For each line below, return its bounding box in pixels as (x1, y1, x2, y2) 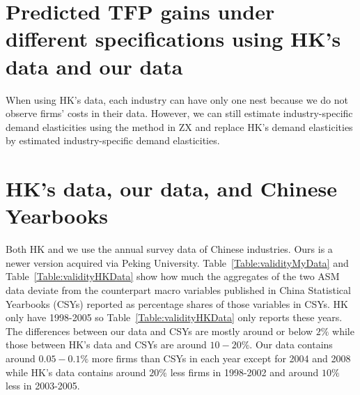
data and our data (6, 52, 183, 80)
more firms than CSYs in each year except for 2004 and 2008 (91, 350, 351, 365)
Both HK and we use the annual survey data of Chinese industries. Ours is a (6, 242, 333, 256)
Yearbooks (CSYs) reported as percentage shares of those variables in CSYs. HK (6, 296, 348, 311)
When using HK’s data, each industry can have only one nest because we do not (6, 92, 348, 107)
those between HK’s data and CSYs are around (6, 337, 207, 352)
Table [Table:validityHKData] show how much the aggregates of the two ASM (6, 269, 340, 284)
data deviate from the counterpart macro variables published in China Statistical (6, 282, 351, 297)
